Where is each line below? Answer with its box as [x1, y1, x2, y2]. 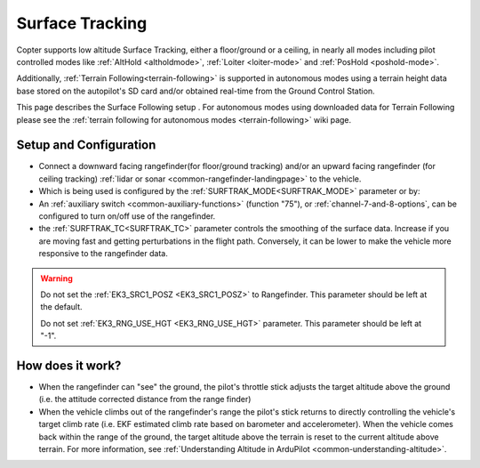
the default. [40, 302, 84, 312]
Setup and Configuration [16, 138, 156, 153]
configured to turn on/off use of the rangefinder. [38, 210, 216, 222]
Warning [40, 272, 73, 284]
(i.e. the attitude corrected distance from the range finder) [38, 394, 252, 405]
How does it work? [16, 358, 122, 373]
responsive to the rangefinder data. [38, 248, 168, 259]
